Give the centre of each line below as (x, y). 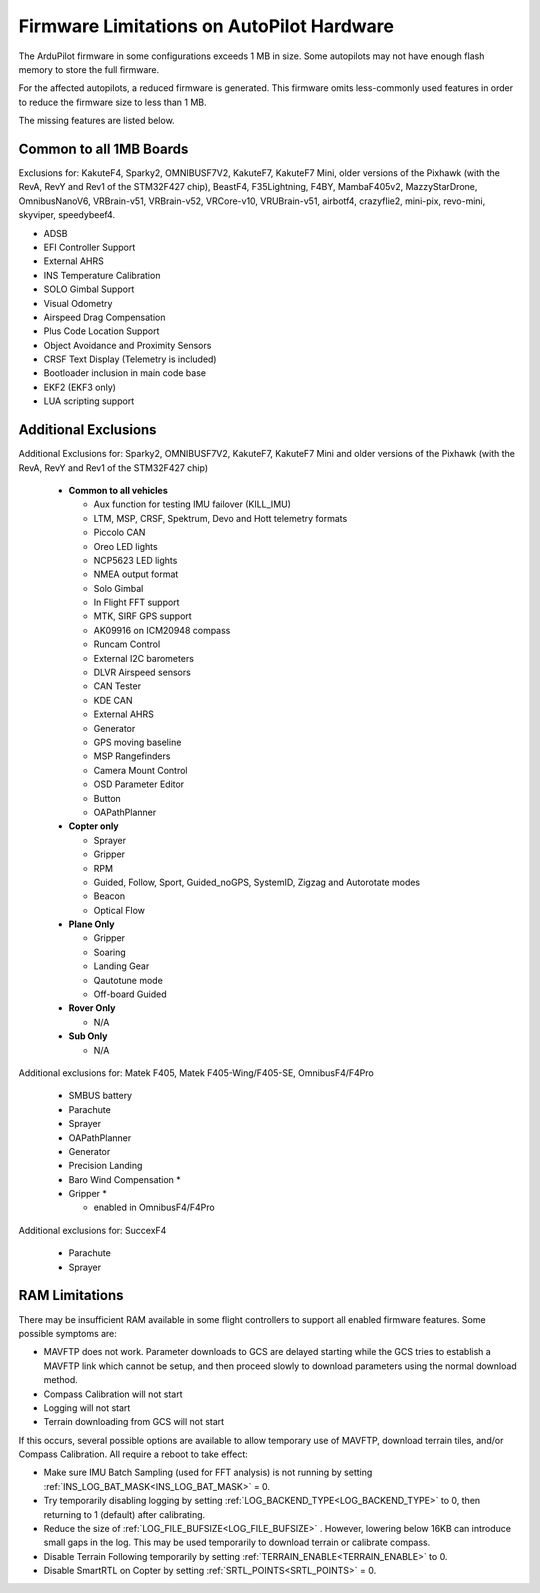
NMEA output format (136, 574)
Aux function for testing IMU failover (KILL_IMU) (192, 504)
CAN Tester (117, 686)
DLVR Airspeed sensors (142, 672)
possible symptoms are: (67, 1333)
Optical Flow (119, 910)
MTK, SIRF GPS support (142, 616)
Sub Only (88, 1036)
